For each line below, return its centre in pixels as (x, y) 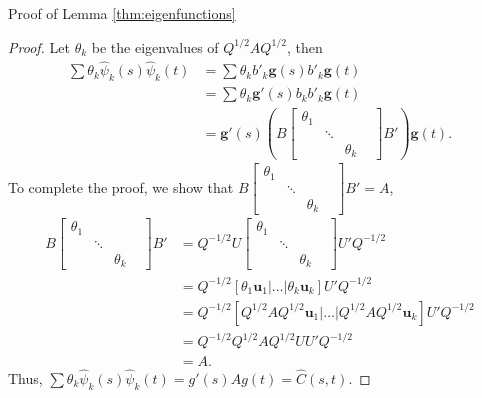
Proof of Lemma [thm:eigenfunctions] (122, 13)
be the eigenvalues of (155, 46)
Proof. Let (39, 46)
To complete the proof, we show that (121, 186)
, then (304, 46)
